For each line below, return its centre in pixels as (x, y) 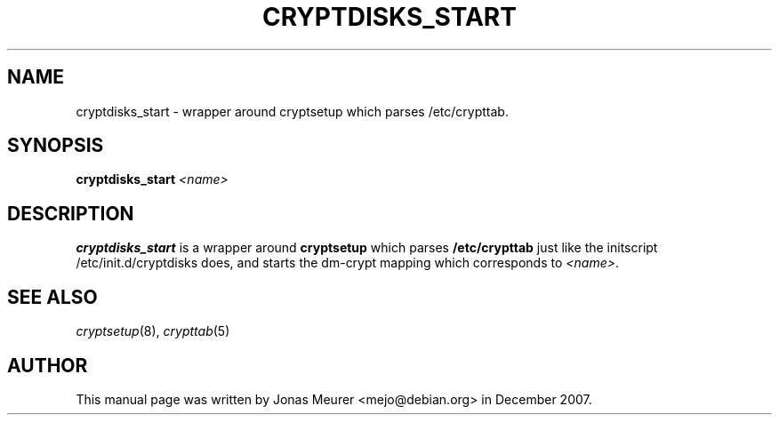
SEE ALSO (52, 297)
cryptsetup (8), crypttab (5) (153, 331)
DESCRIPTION (71, 213)
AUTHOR (48, 365)
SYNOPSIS (56, 146)
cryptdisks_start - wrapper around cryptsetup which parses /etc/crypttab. (292, 111)
